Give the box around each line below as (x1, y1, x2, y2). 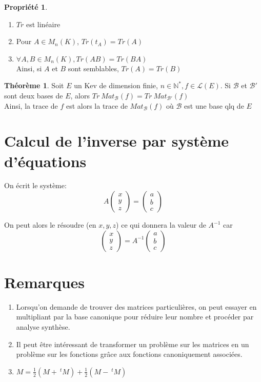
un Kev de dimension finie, (74, 80, 158, 91)
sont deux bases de (4, 90, 63, 100)
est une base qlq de (184, 100, 244, 111)
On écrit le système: (4, 180, 67, 191)
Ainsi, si (16, 63, 42, 73)
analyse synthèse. (16, 321, 70, 332)
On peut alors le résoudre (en (4, 219, 96, 230)
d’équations (4, 150, 87, 171)
